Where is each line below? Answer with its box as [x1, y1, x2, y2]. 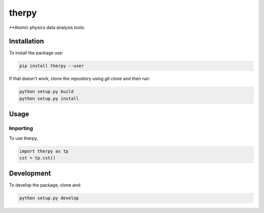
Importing [9, 125, 33, 132]
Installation [9, 37, 44, 46]
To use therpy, [9, 135, 39, 141]
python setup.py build [19, 89, 74, 95]
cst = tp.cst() [19, 155, 56, 161]
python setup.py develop [19, 195, 79, 201]
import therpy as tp [19, 148, 68, 154]
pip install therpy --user [19, 63, 84, 69]
